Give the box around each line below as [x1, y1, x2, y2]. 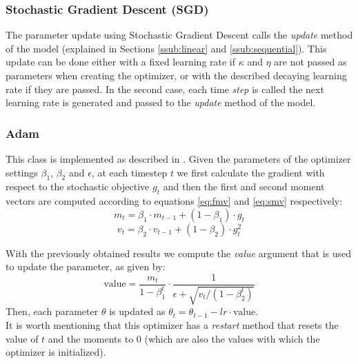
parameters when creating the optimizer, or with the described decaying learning [6, 68, 347, 82]
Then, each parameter [6, 304, 99, 318]
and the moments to [48, 331, 134, 345]
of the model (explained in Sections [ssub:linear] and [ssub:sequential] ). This [6, 41, 327, 55]
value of [6, 331, 39, 345]
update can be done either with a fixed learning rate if [6, 54, 236, 69]
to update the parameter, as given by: [6, 259, 166, 274]
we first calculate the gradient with [177, 165, 325, 179]
